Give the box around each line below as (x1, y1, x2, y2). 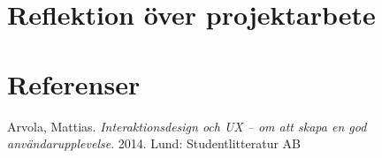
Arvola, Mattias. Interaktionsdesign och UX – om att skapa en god (7, 117, 367, 135)
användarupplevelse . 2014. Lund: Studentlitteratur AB (7, 134, 301, 153)
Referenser (7, 65, 141, 102)
